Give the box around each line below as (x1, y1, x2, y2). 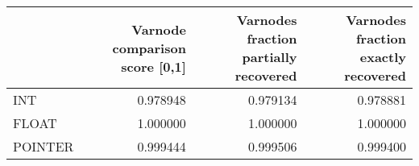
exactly (359, 48, 406, 66)
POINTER (13, 137, 74, 156)
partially (242, 48, 297, 66)
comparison (112, 38, 186, 57)
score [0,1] (121, 56, 186, 76)
